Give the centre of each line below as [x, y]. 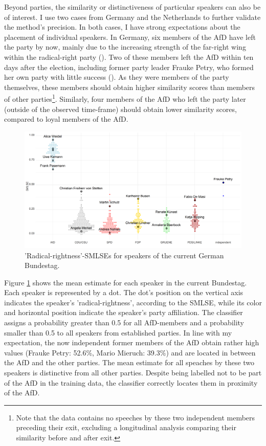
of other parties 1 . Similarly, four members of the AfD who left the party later [125, 98]
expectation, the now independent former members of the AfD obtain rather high [132, 342]
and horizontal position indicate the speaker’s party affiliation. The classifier [124, 312]
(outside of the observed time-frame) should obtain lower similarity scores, [120, 109]
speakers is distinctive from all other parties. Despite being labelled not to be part [133, 373]
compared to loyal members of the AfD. [66, 119]
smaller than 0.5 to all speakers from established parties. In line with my [118, 332]
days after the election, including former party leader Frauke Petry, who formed [129, 67]
